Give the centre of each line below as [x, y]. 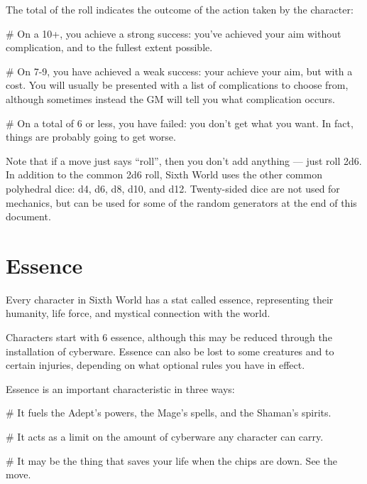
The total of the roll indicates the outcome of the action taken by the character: [180, 9]
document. [28, 216]
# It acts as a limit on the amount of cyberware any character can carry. [165, 436]
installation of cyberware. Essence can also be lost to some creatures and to [170, 351]
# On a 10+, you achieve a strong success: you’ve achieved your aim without [174, 33]
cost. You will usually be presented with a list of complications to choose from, [177, 85]
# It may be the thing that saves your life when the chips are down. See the [171, 460]
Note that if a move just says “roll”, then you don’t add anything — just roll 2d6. [184, 160]
